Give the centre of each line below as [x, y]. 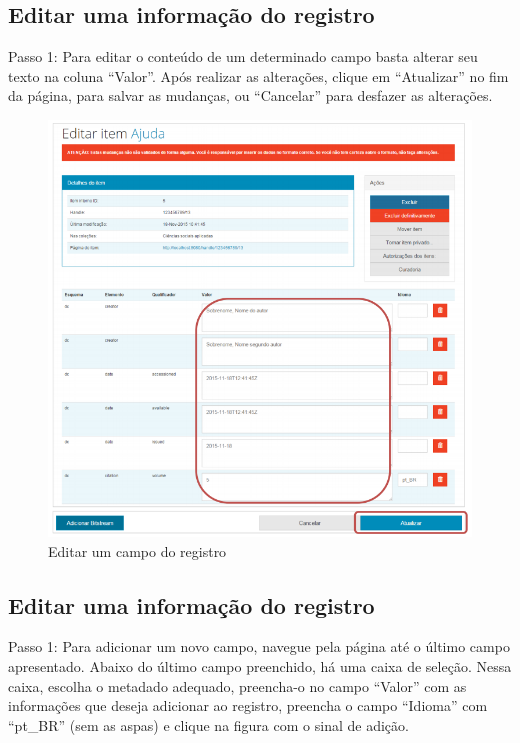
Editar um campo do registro [137, 550]
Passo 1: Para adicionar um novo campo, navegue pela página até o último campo [259, 646]
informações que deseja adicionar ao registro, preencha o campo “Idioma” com [248, 705]
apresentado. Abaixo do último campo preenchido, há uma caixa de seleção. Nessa [260, 665]
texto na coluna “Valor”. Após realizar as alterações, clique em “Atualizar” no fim [258, 75]
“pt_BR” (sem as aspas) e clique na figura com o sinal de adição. [208, 724]
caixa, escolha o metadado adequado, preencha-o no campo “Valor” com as [237, 685]
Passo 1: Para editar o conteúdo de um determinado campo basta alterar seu [243, 56]
